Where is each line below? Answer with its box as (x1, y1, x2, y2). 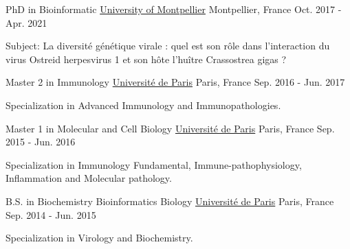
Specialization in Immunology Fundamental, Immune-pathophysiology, (6, 157, 302, 171)
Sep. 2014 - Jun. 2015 (6, 207, 96, 222)
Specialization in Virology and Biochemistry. (6, 230, 193, 245)
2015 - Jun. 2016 (6, 134, 76, 149)
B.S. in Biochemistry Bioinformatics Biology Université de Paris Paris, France (6, 193, 334, 208)
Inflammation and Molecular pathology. (6, 171, 172, 185)
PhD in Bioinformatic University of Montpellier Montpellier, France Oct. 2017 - (6, 2, 342, 16)
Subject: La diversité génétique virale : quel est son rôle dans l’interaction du (6, 38, 330, 53)
